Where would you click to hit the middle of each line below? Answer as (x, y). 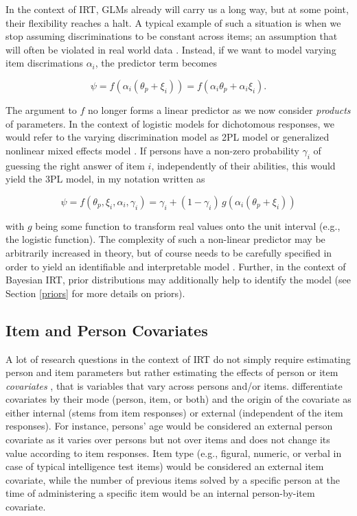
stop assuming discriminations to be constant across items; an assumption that (172, 36)
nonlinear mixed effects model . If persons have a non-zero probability (152, 150)
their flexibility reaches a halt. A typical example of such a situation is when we (173, 22)
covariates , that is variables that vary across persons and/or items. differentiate (174, 385)
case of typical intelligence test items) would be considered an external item (165, 466)
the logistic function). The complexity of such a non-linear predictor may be (165, 239)
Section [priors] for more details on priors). (95, 293)
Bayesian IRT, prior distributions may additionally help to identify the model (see (178, 280)
